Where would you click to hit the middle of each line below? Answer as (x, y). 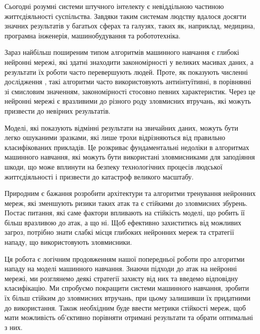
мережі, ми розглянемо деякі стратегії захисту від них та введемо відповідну (122, 278)
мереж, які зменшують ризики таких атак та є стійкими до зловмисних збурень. (126, 203)
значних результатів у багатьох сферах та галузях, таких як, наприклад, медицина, (130, 26)
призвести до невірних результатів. (58, 110)
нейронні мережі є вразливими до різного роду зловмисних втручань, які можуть (128, 101)
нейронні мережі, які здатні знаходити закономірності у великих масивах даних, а (129, 62)
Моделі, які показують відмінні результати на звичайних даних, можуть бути (122, 127)
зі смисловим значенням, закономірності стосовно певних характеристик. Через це (130, 91)
